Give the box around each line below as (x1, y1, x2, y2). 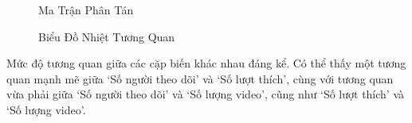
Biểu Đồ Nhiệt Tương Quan (38, 28, 175, 44)
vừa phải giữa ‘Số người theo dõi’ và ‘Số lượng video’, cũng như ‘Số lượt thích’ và (6, 86, 405, 102)
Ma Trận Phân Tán (38, 2, 134, 17)
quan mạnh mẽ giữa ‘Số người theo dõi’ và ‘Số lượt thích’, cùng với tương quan (6, 70, 394, 86)
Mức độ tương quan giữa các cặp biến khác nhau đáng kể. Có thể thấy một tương (6, 55, 406, 71)
